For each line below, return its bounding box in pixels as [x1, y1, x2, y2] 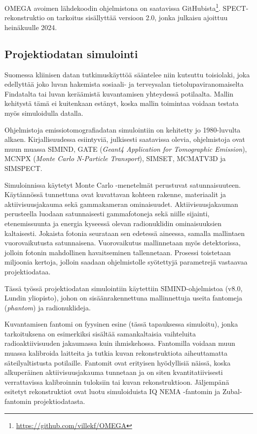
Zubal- [222, 386, 242, 397]
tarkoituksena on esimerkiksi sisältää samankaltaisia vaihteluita [4, 328, 196, 338]
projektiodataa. [4, 266, 51, 276]
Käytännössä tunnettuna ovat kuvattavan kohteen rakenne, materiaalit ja [4, 189, 226, 200]
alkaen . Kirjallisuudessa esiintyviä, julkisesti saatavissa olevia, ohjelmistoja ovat [4, 134, 245, 144]
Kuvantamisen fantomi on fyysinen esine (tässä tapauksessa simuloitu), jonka [4, 319, 238, 329]
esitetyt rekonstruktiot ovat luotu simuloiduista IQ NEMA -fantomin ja [4, 386, 220, 397]
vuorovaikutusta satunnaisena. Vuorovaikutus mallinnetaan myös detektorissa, [4, 237, 241, 248]
